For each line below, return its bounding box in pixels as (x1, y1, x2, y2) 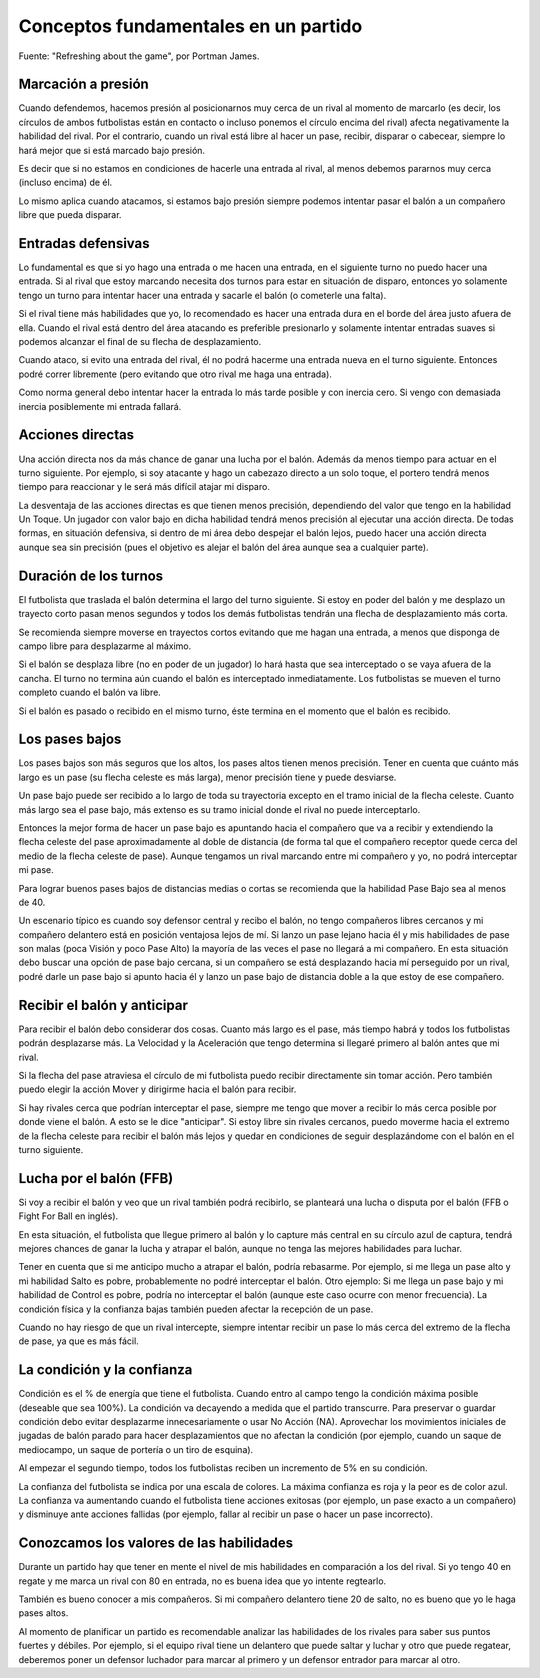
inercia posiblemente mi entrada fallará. (18, 400, 182, 412)
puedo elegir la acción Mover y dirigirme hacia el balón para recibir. (18, 1083, 297, 1095)
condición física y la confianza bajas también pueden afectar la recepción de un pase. (18, 1303, 374, 1315)
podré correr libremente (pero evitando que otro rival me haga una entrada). (18, 368, 332, 380)
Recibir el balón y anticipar (18, 996, 189, 1014)
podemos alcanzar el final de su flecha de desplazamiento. (18, 336, 262, 348)
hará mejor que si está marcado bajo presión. (18, 144, 205, 156)
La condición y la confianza (18, 1361, 193, 1379)
